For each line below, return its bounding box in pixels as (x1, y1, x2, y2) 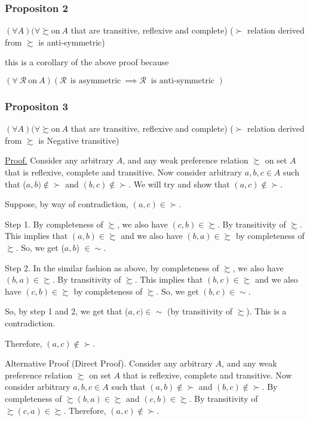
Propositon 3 (5, 98, 68, 113)
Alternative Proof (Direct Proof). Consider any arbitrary (5, 357, 213, 369)
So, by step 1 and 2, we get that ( (5, 305, 128, 317)
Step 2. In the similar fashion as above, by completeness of (5, 261, 219, 274)
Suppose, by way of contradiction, (5, 198, 129, 210)
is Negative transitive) (38, 134, 119, 146)
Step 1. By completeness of (5, 217, 103, 230)
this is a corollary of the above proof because (5, 56, 169, 68)
